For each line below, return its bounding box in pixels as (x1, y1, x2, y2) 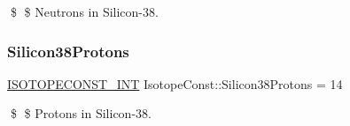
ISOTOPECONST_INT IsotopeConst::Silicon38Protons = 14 (7, 74, 343, 93)
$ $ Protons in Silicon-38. (10, 104, 152, 122)
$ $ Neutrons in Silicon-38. (10, 3, 159, 20)
